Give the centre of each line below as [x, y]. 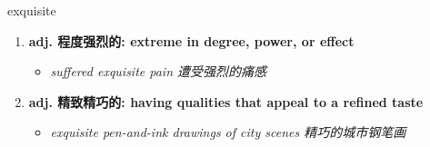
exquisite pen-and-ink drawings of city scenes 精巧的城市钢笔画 [228, 132]
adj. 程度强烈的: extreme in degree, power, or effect [191, 40]
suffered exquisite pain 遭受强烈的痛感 [159, 71]
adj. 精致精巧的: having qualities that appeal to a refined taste [226, 101]
